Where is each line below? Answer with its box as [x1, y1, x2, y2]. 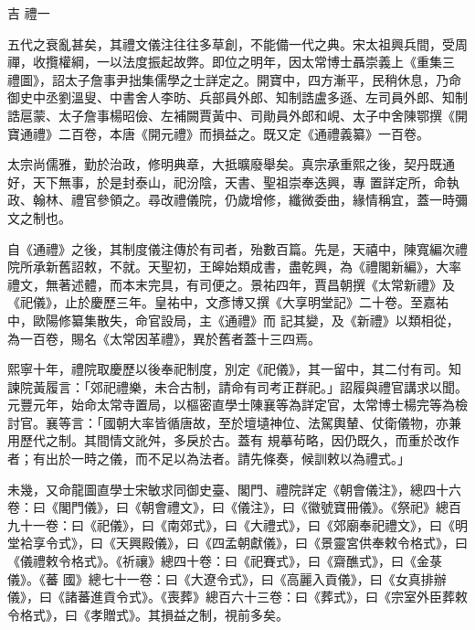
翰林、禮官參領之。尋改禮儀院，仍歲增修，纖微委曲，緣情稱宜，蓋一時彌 [32, 190, 468, 209]
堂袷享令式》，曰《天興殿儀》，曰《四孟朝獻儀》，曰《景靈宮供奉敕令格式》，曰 [7, 533, 468, 552]
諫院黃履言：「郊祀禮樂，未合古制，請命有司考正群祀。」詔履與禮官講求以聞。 [7, 377, 468, 396]
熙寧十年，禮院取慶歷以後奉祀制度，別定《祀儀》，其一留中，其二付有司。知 [7, 359, 461, 379]
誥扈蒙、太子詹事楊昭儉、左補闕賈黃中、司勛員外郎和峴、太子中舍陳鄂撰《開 [7, 105, 468, 124]
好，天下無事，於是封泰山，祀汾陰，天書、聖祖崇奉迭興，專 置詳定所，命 [7, 172, 447, 191]
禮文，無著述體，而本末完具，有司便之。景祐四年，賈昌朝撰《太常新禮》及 [7, 274, 455, 294]
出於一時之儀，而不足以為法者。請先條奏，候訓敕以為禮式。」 [45, 449, 410, 468]
